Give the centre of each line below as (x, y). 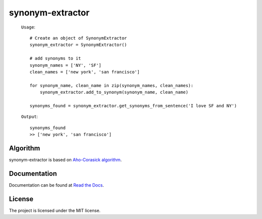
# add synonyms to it (55, 58)
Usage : (28, 27)
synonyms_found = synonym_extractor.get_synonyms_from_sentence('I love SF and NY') (133, 106)
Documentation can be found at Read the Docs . (57, 185)
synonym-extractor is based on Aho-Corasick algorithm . (65, 160)
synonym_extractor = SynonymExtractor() (78, 45)
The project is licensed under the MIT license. (55, 210)
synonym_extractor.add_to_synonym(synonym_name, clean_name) (114, 92)
